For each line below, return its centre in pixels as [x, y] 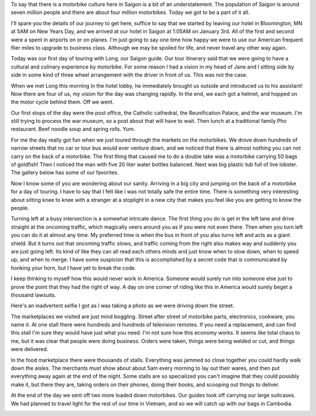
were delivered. [30, 349]
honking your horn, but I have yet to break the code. [73, 268]
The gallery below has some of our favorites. [65, 173]
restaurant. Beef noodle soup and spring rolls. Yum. [73, 129]
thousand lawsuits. [34, 295]
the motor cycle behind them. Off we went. [62, 102]
